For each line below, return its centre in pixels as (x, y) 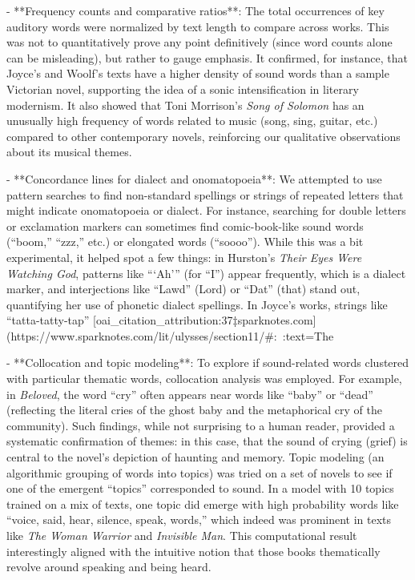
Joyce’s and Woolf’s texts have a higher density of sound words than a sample (198, 73)
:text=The (308, 335)
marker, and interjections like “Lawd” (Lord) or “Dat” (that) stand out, (183, 289)
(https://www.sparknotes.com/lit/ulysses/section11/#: (142, 335)
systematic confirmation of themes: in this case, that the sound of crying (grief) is (207, 441)
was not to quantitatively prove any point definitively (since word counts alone (199, 42)
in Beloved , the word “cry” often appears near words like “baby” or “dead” (190, 394)
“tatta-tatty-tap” (48, 320)
